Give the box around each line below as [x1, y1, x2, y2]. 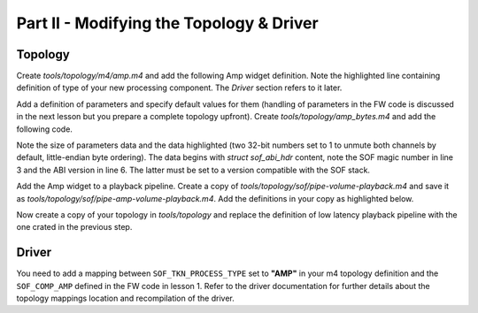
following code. [16, 124, 73, 134]
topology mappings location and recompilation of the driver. [16, 293, 235, 304]
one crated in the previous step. [16, 222, 133, 233]
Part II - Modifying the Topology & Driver [16, 13, 319, 33]
